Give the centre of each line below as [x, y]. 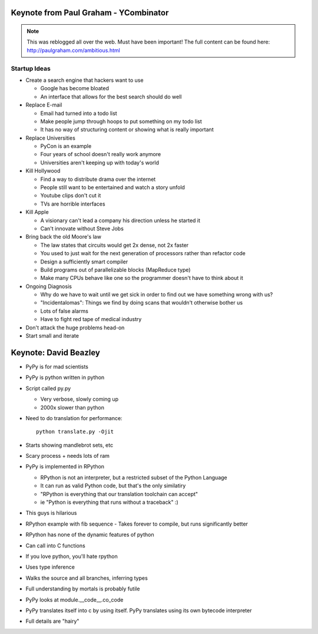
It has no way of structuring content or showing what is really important [127, 130]
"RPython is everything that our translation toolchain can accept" [119, 494]
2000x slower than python [72, 407]
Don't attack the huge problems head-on [75, 328]
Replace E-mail [44, 105]
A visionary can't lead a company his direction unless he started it [120, 220]
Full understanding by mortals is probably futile [83, 589]
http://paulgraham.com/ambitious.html [73, 50]
